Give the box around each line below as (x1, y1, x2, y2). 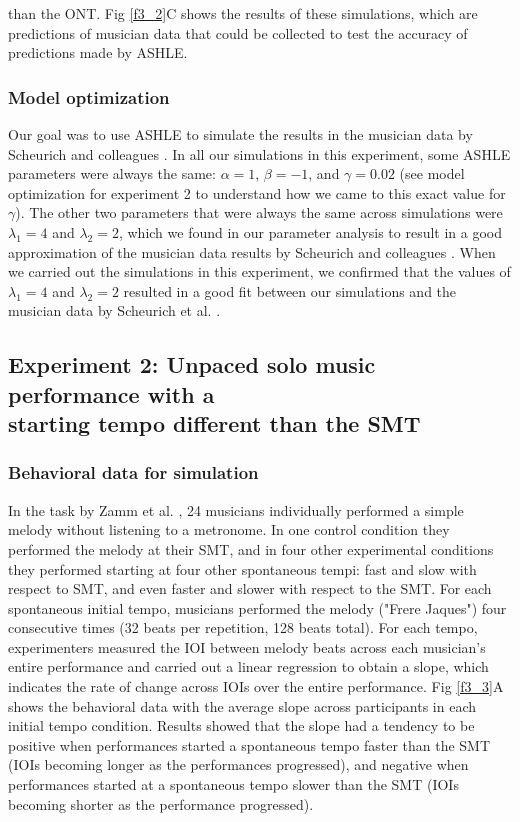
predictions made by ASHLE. (8, 42, 188, 63)
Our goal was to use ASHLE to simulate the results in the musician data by (8, 124, 473, 144)
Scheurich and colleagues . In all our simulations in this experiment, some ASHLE (8, 143, 511, 164)
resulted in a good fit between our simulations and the (123, 280, 457, 301)
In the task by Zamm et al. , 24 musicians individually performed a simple (8, 499, 464, 520)
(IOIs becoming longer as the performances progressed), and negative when (8, 754, 469, 775)
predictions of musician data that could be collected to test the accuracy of (8, 22, 468, 43)
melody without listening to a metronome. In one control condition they (8, 519, 450, 540)
